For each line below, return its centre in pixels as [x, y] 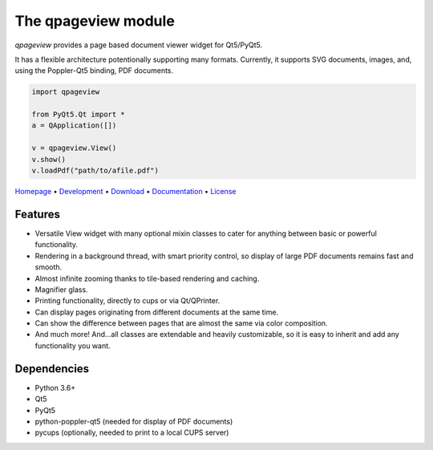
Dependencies [52, 369]
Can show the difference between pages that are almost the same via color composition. [181, 323]
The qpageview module [95, 21]
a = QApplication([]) [74, 126]
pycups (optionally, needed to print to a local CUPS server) [132, 432]
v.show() [49, 159]
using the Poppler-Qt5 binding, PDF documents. [94, 71]
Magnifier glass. [61, 290]
